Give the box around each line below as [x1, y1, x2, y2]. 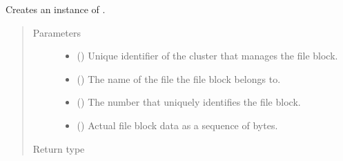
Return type [32, 141, 85, 155]
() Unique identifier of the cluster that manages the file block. [77, 48, 338, 63]
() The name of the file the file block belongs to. [77, 71, 281, 86]
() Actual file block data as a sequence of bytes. [77, 117, 278, 132]
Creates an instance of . [6, 2, 106, 16]
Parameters [32, 25, 81, 39]
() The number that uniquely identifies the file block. [77, 95, 301, 109]
